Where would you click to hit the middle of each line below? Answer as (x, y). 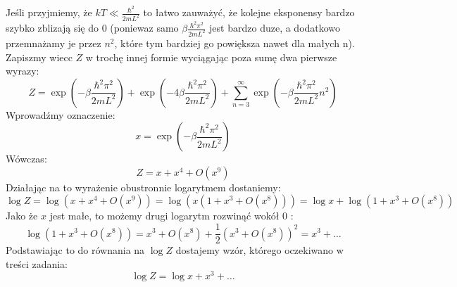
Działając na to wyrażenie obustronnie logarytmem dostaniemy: (143, 187)
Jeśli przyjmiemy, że (49, 12)
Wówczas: (26, 159)
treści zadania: (37, 263)
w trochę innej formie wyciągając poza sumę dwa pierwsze (211, 57)
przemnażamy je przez (54, 43)
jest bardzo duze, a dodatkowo (275, 28)
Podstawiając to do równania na (75, 250)
